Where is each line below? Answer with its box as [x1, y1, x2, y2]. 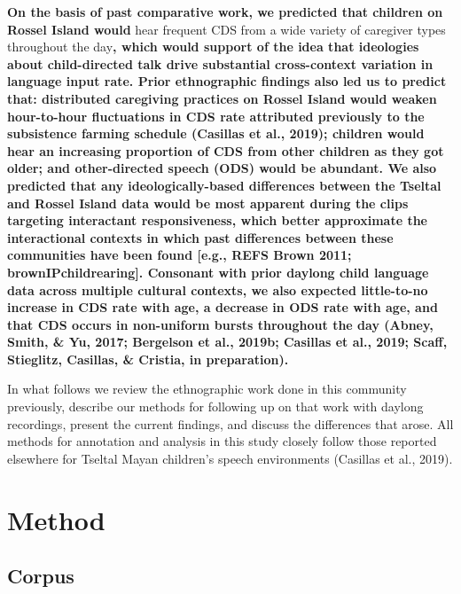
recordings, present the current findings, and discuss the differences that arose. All [7, 414, 454, 433]
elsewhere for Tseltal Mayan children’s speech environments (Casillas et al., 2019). [7, 449, 453, 467]
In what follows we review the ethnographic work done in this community [7, 379, 407, 398]
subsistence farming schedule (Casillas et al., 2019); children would [7, 124, 425, 143]
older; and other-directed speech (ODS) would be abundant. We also [7, 159, 437, 177]
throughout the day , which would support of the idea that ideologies [7, 37, 419, 56]
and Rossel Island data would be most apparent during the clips [7, 193, 409, 212]
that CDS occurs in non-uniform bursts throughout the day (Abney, [7, 315, 434, 333]
